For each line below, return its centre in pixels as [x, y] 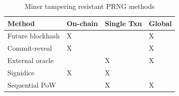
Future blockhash [34, 36]
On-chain [82, 23]
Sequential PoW [32, 84]
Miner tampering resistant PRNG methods [89, 6]
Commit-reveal [30, 48]
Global [160, 23]
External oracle [31, 60]
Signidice [21, 72]
